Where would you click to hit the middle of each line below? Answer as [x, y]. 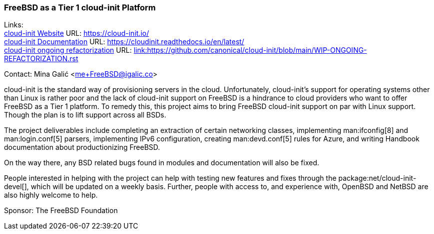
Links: [14, 25]
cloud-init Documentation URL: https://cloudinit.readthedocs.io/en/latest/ [124, 42]
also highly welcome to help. [51, 195]
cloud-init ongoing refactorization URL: [68, 50]
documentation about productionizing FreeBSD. [82, 147]
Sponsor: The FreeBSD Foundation [61, 211]
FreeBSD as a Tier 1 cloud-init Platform [80, 7]
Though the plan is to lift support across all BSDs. [85, 115]
